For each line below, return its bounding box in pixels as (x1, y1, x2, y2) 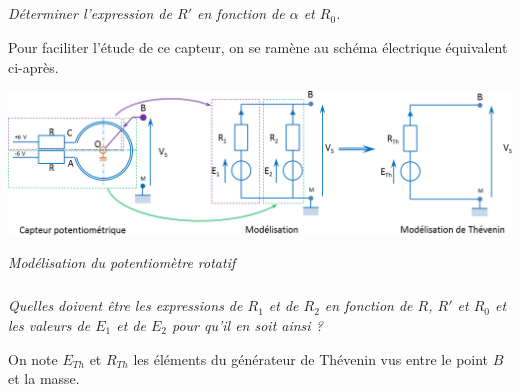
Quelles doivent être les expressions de (8, 295, 243, 316)
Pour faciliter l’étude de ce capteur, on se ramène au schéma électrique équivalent (8, 36, 508, 57)
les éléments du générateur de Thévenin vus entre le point (133, 348, 489, 369)
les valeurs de (8, 315, 91, 336)
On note (8, 348, 58, 369)
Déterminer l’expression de (8, 3, 172, 24)
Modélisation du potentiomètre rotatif (8, 252, 236, 273)
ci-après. (8, 56, 59, 77)
